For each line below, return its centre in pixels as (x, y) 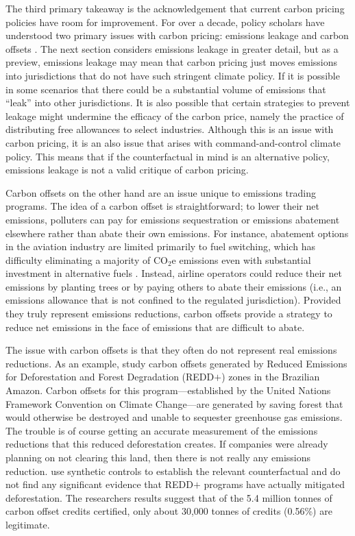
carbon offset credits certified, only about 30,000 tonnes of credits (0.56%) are (169, 511)
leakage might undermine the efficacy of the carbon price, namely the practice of (175, 115)
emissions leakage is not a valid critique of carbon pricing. (127, 170)
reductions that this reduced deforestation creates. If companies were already (167, 444)
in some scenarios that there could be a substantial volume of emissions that (166, 89)
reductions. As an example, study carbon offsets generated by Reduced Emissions (176, 363)
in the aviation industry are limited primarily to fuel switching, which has (160, 246)
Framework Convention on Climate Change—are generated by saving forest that (174, 403)
